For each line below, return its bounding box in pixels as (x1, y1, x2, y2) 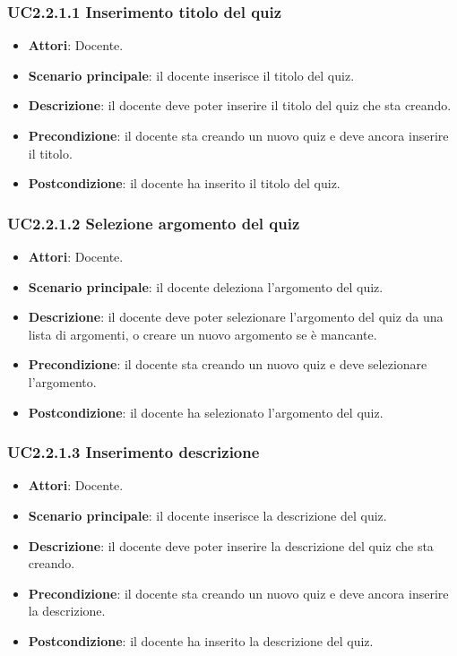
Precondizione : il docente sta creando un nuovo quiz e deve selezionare (28, 355, 427, 374)
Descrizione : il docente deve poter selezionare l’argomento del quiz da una (28, 307, 444, 326)
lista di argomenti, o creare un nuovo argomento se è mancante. (28, 324, 377, 343)
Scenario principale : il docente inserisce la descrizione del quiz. (28, 505, 387, 524)
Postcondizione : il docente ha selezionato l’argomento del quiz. (28, 402, 384, 421)
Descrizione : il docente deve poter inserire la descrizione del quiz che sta (28, 536, 434, 555)
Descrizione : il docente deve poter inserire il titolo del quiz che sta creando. (28, 96, 452, 115)
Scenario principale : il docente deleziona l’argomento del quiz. (28, 277, 384, 296)
